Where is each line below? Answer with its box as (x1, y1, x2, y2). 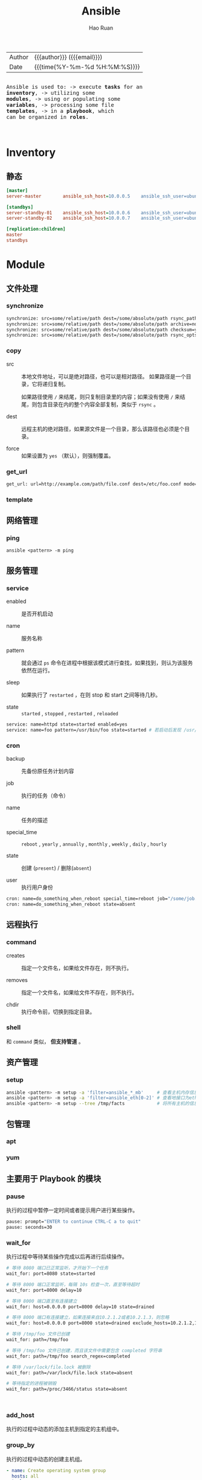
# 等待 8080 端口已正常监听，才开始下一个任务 (6, 1265, 109, 1271)
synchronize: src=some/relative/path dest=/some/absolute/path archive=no (6, 321, 198, 327)
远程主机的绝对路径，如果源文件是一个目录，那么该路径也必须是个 (21, 425, 185, 432)
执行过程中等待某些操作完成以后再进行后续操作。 (6, 1253, 127, 1260)
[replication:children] (6, 226, 66, 232)
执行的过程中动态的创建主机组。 (6, 1455, 85, 1462)
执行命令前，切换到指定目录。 (21, 1008, 95, 1015)
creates (6, 952, 25, 959)
